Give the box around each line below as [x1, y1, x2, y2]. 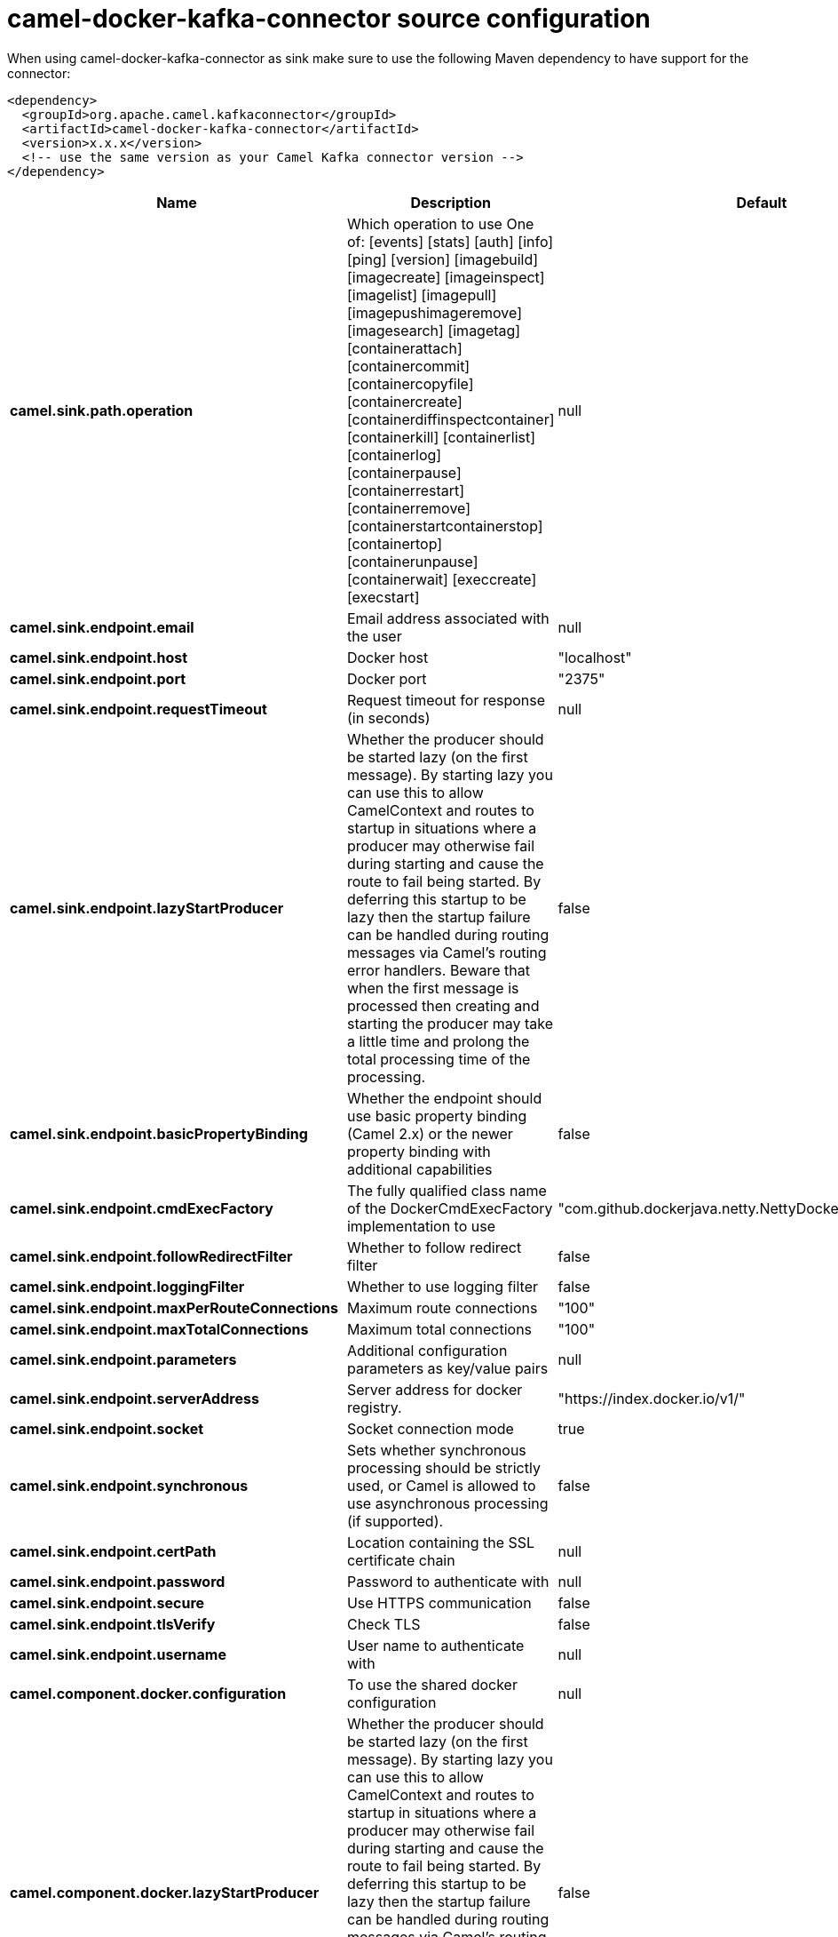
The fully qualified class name [346, 1181, 547, 1200]
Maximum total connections [346, 1319, 533, 1338]
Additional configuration [346, 1341, 508, 1359]
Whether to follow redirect [346, 1238, 522, 1256]
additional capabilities [346, 1160, 493, 1178]
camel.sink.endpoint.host [10, 648, 188, 666]
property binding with [346, 1142, 491, 1160]
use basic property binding [346, 1106, 527, 1125]
